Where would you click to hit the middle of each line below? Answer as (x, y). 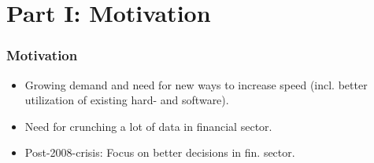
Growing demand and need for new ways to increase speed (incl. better (196, 84)
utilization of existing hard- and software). (127, 100)
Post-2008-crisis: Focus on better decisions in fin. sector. (160, 152)
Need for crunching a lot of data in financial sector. (148, 126)
